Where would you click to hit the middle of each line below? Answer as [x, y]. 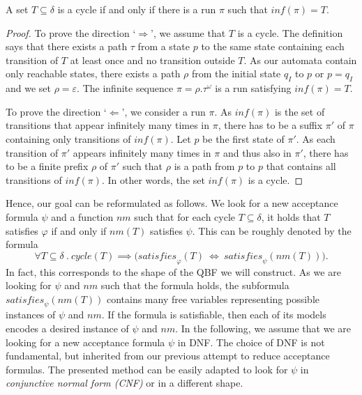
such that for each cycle [185, 216]
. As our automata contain [300, 60]
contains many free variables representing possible [213, 299]
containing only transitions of [68, 138]
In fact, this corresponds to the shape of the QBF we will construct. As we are [173, 271]
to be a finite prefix [47, 166]
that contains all [301, 166]
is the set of [300, 111]
